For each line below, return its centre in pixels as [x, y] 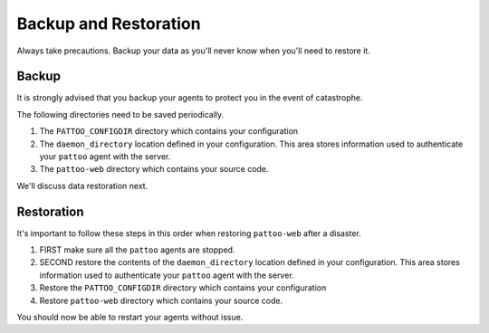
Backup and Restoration [109, 24]
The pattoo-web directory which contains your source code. [154, 169]
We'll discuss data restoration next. [82, 186]
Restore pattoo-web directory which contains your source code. [161, 300]
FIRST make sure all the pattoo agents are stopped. [137, 250]
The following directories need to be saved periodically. [120, 114]
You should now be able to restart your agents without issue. [130, 318]
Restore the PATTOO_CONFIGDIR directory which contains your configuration [183, 288]
